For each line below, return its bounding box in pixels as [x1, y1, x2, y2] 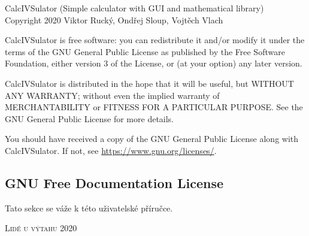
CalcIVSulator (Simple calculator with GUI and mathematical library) [5, 2, 264, 14]
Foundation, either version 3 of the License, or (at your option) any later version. [5, 57, 302, 69]
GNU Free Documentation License [5, 173, 223, 192]
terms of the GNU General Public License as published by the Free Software [5, 45, 285, 58]
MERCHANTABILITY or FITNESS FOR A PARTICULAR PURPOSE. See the [5, 101, 303, 113]
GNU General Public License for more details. [5, 112, 174, 125]
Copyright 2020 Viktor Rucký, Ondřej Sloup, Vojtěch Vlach [5, 13, 223, 26]
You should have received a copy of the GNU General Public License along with [5, 132, 299, 145]
